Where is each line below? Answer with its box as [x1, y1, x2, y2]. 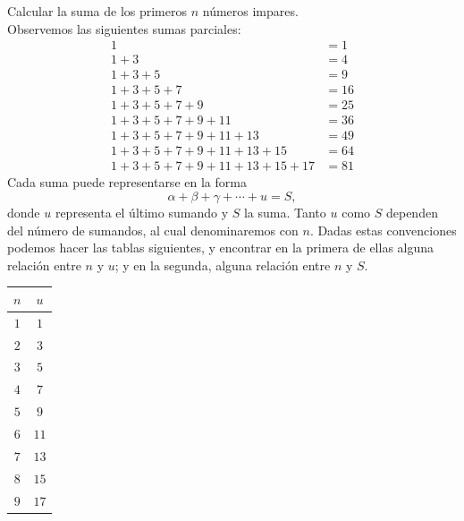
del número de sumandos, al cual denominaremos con [7, 220, 299, 239]
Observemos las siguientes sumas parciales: [7, 19, 241, 38]
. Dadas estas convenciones [309, 220, 457, 239]
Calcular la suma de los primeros [7, 2, 187, 20]
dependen [385, 203, 438, 222]
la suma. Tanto [243, 203, 326, 222]
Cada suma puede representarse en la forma [7, 173, 247, 192]
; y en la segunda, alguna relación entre [114, 255, 331, 274]
